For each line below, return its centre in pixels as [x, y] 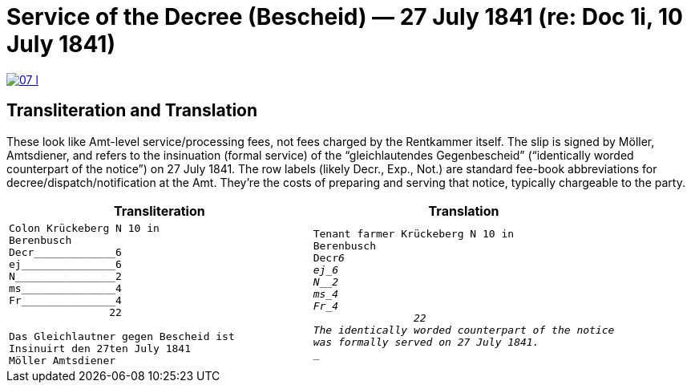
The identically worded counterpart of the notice [464, 330]
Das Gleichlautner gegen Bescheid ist [122, 336]
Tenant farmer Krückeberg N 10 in [414, 234]
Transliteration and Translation [132, 111]
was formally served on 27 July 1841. [426, 342]
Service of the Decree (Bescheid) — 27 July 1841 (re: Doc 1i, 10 [345, 17]
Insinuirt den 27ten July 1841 [100, 348]
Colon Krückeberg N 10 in [84, 228]
